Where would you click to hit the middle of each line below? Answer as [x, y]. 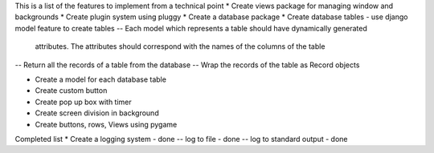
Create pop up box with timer [83, 102]
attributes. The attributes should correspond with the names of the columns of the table [180, 46]
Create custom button [71, 91]
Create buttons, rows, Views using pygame [106, 124]
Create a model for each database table [100, 79]
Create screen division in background [97, 113]
